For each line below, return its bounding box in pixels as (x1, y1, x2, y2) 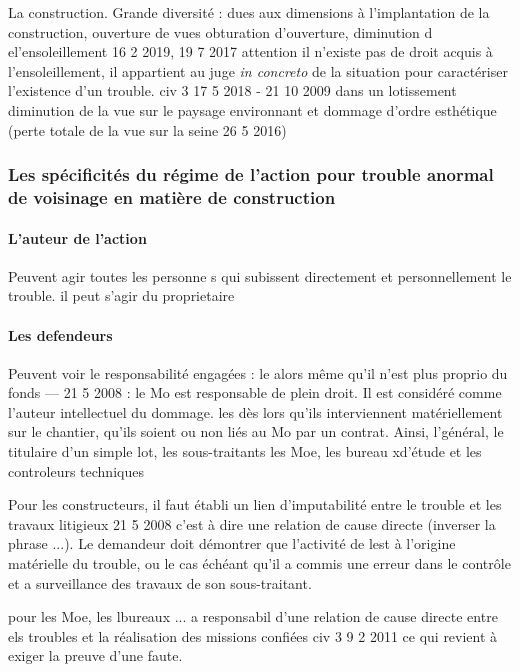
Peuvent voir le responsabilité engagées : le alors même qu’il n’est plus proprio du (8, 362, 508, 383)
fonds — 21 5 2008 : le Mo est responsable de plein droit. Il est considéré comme (8, 382, 502, 403)
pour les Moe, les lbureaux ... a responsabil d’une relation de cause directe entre (8, 606, 498, 627)
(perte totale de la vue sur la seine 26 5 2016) (8, 119, 287, 140)
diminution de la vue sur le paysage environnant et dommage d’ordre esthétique (8, 99, 497, 120)
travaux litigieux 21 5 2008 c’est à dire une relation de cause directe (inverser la (8, 513, 496, 534)
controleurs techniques (8, 460, 144, 481)
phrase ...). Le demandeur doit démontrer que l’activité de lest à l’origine (8, 533, 456, 554)
